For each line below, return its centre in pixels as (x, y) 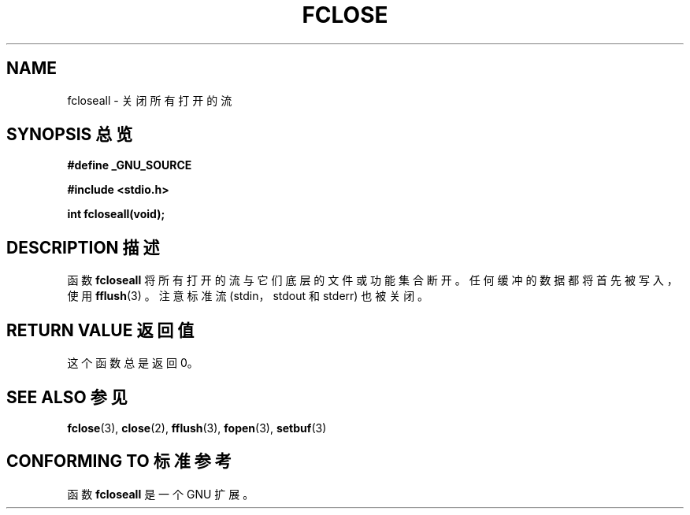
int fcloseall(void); (116, 214)
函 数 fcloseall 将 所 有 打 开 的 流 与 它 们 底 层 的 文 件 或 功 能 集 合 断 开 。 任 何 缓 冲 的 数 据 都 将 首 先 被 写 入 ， (373, 280)
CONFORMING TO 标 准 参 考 (119, 461)
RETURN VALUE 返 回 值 (100, 330)
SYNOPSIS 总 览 (70, 135)
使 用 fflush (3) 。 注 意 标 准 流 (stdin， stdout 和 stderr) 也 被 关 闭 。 (248, 296)
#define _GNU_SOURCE (130, 165)
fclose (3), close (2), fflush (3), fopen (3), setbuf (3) (197, 428)
